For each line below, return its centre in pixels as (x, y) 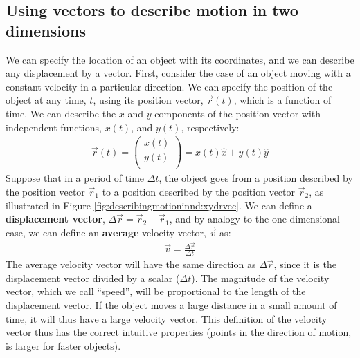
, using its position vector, (148, 100)
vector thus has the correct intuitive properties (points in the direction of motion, (179, 332)
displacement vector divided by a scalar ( (93, 277)
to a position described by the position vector (199, 191)
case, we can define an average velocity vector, (106, 232)
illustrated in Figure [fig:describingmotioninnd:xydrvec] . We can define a (159, 205)
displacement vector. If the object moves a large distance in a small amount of (171, 305)
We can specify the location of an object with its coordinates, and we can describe (180, 59)
